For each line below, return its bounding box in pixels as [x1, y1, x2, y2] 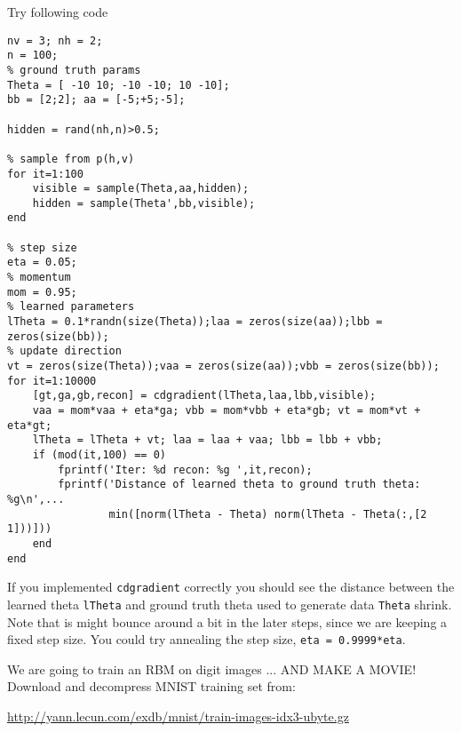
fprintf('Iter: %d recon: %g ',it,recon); [58, 463, 313, 476]
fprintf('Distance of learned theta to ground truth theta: [58, 478, 421, 491]
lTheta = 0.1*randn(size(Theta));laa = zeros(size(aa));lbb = [7, 315, 383, 329]
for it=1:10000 [7, 374, 97, 387]
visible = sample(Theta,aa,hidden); [32, 182, 250, 195]
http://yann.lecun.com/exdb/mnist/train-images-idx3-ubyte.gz [7, 706, 349, 725]
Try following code [7, 3, 108, 20]
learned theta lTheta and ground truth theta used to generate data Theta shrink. [7, 594, 452, 613]
